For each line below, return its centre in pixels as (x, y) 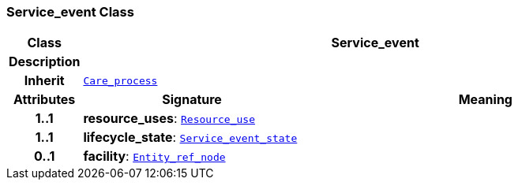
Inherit (44, 81)
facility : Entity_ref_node (154, 156)
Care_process (120, 80)
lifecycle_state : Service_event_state (190, 138)
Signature (192, 100)
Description (45, 62)
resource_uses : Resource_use (169, 119)
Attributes (45, 100)
